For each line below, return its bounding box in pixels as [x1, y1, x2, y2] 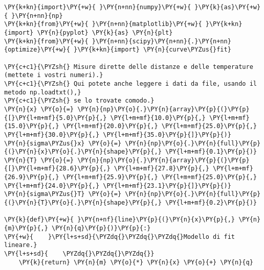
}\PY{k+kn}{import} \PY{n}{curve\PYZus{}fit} [74, 46, 231, 54]
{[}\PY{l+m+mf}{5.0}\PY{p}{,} [4, 114, 107, 121]
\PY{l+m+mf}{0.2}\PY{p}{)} [165, 199, 257, 207]
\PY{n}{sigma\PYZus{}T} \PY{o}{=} [4, 190, 122, 198]
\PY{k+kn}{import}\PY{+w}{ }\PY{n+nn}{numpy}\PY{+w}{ [4, 4, 191, 11]
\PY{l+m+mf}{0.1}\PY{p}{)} [165, 148, 257, 156]
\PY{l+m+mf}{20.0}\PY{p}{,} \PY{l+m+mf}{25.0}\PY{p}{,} [62, 122, 257, 130]
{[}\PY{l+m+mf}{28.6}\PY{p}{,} [4, 165, 111, 173]
